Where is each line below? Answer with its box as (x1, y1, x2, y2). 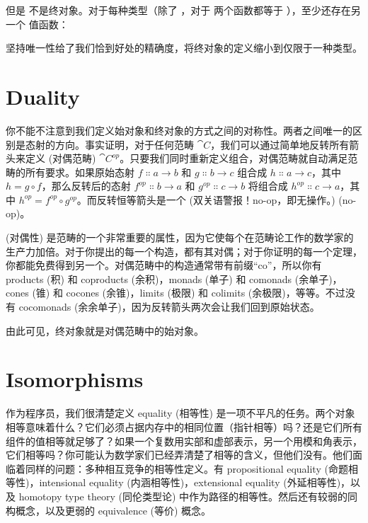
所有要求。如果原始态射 (25, 164, 134, 179)
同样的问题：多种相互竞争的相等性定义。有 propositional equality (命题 (25, 461, 348, 476)
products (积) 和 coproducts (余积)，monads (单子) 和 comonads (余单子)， (6, 271, 343, 286)
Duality (6, 81, 80, 110)
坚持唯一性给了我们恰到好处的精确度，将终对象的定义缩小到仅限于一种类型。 (6, 40, 362, 55)
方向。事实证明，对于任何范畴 (54, 137, 194, 151)
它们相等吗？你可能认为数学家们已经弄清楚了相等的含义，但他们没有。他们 (6, 447, 352, 462)
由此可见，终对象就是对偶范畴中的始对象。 (6, 323, 204, 338)
